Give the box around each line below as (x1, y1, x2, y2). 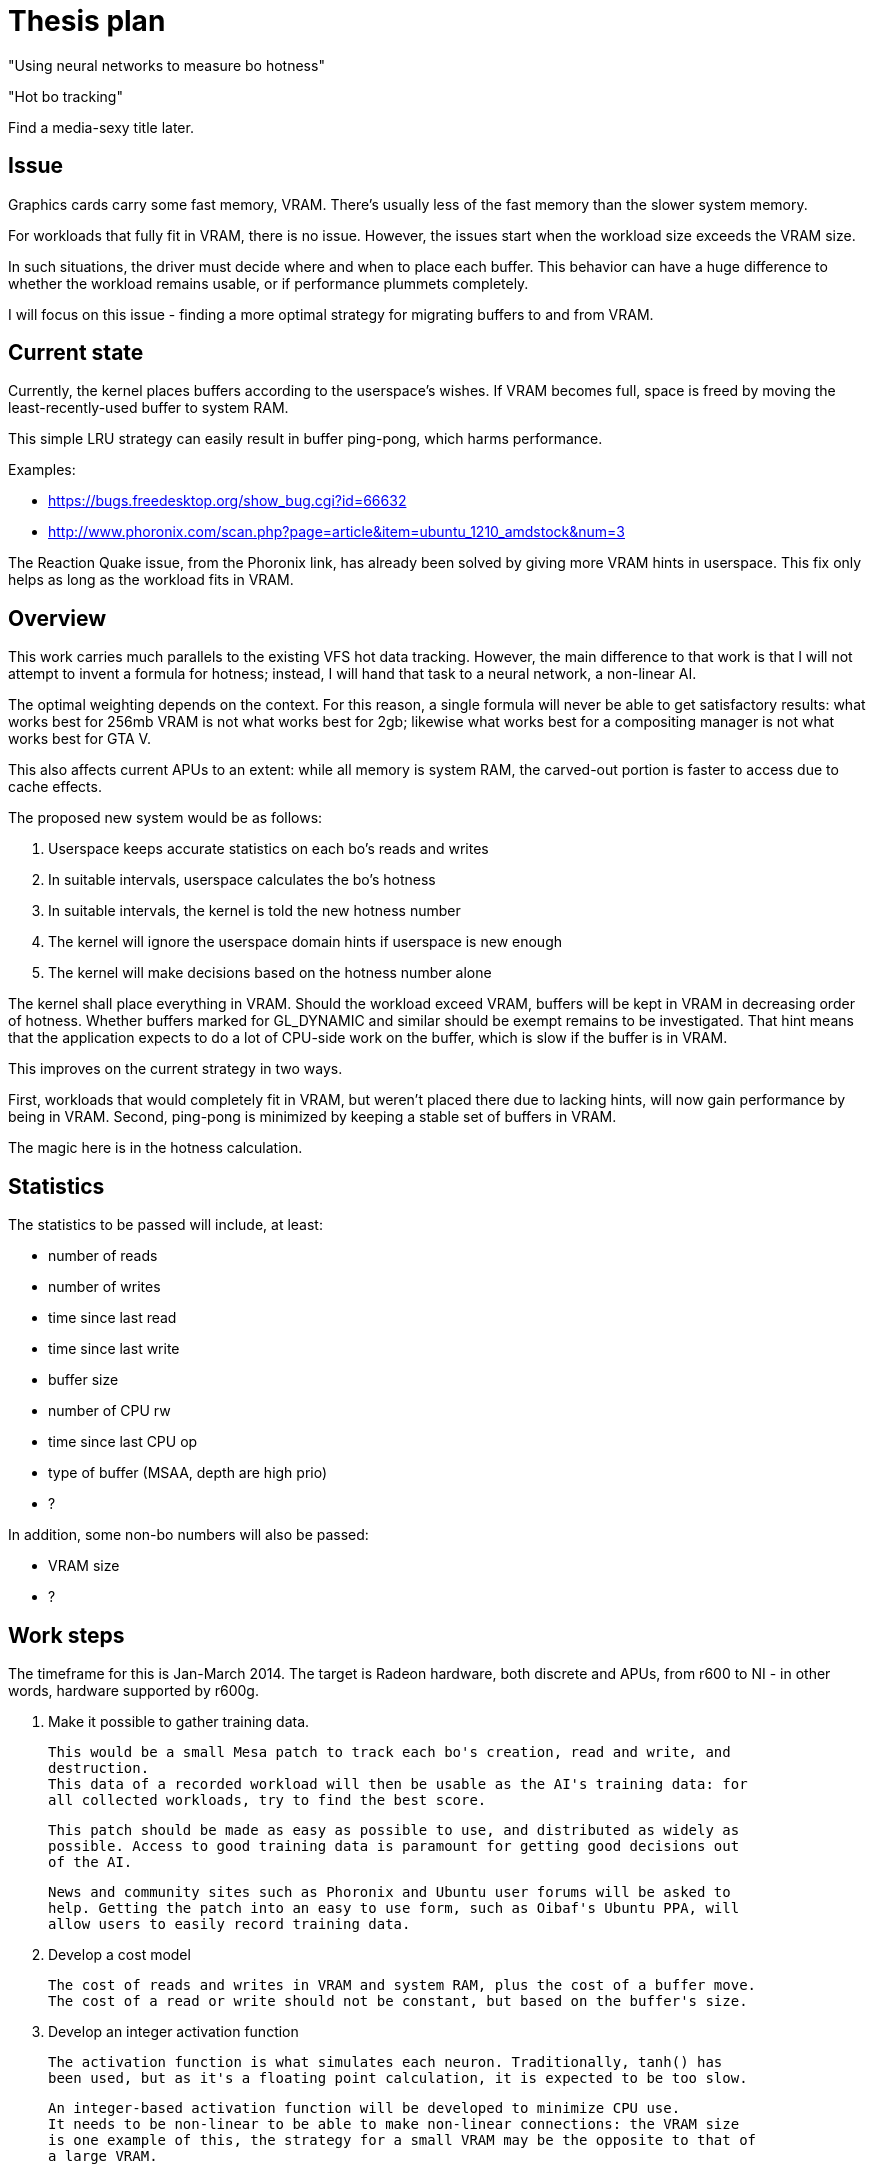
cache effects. (8, 778, 102, 796)
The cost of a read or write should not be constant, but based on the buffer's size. (48, 1992, 748, 2009)
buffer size (48, 1371, 119, 1389)
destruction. (48, 1759, 150, 1776)
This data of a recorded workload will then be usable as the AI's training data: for (48, 1775, 748, 1792)
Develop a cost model (48, 1945, 191, 1963)
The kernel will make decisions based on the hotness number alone (48, 964, 492, 982)
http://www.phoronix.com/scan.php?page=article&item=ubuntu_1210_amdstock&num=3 (48, 523, 626, 541)
